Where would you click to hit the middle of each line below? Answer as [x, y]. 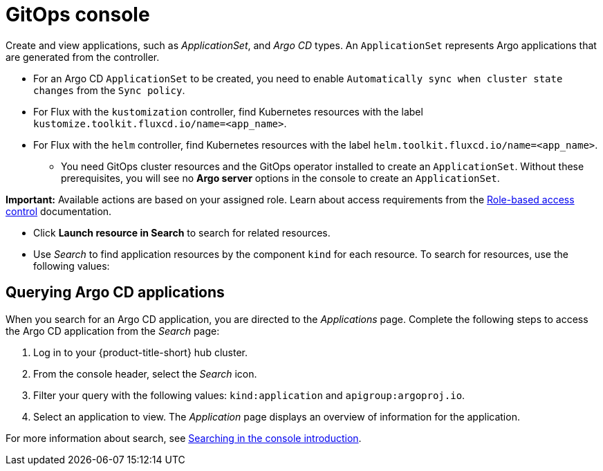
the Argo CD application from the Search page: [113, 331]
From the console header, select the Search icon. [145, 373]
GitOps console [78, 15]
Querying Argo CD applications [115, 293]
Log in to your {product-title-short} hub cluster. [140, 352]
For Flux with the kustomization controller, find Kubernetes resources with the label [228, 111]
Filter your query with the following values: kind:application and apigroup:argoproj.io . [249, 395]
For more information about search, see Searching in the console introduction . [184, 438]
